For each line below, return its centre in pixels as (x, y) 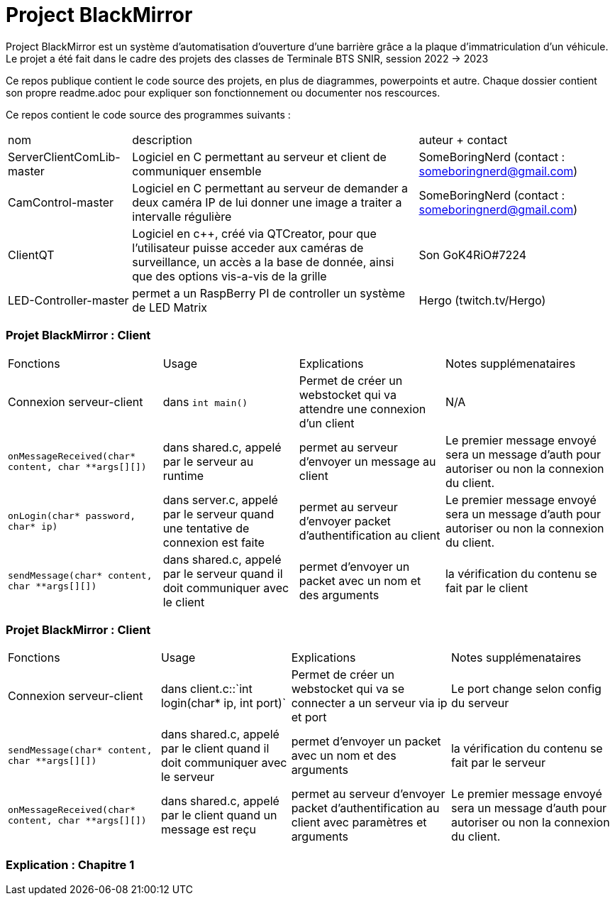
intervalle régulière (182, 216)
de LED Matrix (170, 307)
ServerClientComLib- (64, 157)
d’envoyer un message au (367, 461)
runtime (183, 475)
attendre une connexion (362, 409)
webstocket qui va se (348, 689)
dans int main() (205, 402)
